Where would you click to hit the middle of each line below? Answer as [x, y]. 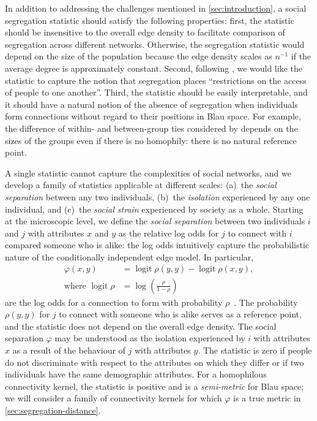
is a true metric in [267, 398]
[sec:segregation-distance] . [53, 410]
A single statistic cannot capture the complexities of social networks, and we [148, 173]
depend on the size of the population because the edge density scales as [139, 56]
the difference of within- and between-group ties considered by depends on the [151, 128]
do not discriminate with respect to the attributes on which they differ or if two [155, 362]
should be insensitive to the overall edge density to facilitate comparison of [145, 32]
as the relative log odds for [169, 233]
